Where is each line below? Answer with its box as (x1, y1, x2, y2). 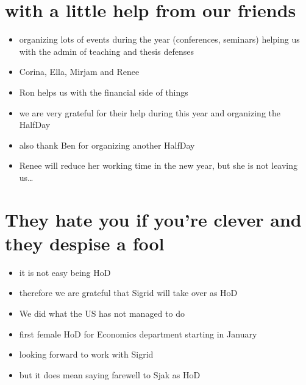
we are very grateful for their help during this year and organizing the (19, 106, 280, 119)
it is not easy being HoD (19, 266, 111, 278)
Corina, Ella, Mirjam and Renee (19, 65, 140, 78)
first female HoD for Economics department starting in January (19, 327, 257, 340)
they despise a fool (5, 230, 165, 255)
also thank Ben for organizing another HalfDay (19, 138, 195, 151)
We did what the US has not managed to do (19, 306, 185, 319)
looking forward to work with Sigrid (19, 348, 154, 361)
